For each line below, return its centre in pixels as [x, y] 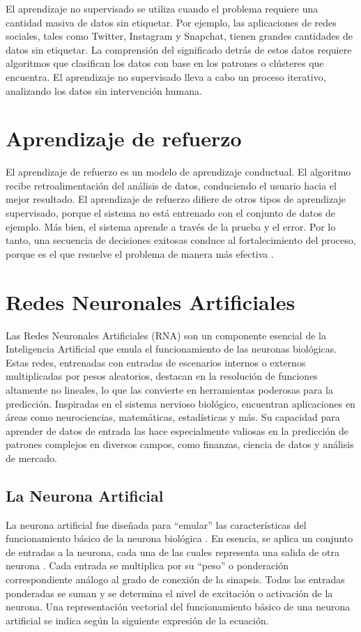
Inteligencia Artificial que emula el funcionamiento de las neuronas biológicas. [171, 349]
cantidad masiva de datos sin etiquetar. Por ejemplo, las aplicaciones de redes [171, 22]
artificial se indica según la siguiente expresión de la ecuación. [137, 620]
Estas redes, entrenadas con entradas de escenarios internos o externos [156, 362]
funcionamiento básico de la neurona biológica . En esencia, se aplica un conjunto [179, 538]
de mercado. [31, 457]
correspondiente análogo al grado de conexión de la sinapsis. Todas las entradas [175, 579]
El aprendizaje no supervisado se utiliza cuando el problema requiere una [162, 8]
